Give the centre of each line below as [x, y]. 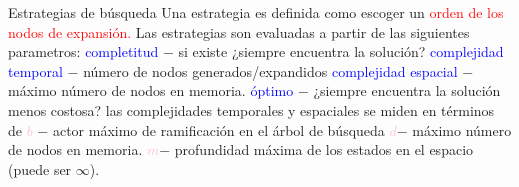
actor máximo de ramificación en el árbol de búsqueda [218, 129]
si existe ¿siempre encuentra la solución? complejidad [341, 51]
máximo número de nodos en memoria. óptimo [151, 90]
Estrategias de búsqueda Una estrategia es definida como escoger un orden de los [256, 12]
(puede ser [40, 168]
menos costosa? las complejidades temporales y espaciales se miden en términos [251, 109]
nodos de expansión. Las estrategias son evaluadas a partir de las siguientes [239, 31]
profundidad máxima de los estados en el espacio [324, 149]
